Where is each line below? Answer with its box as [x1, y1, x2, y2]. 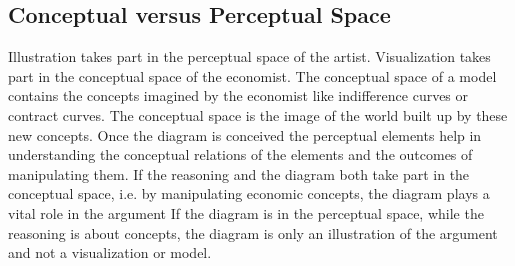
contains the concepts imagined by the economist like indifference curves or [8, 85, 469, 106]
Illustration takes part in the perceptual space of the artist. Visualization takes [8, 46, 491, 67]
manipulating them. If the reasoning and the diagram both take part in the [8, 163, 470, 184]
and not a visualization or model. [8, 242, 212, 263]
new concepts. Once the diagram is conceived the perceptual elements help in [8, 124, 482, 145]
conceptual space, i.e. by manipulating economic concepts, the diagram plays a [8, 183, 490, 204]
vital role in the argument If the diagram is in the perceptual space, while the [8, 202, 484, 223]
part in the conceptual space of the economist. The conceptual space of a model [8, 65, 497, 86]
